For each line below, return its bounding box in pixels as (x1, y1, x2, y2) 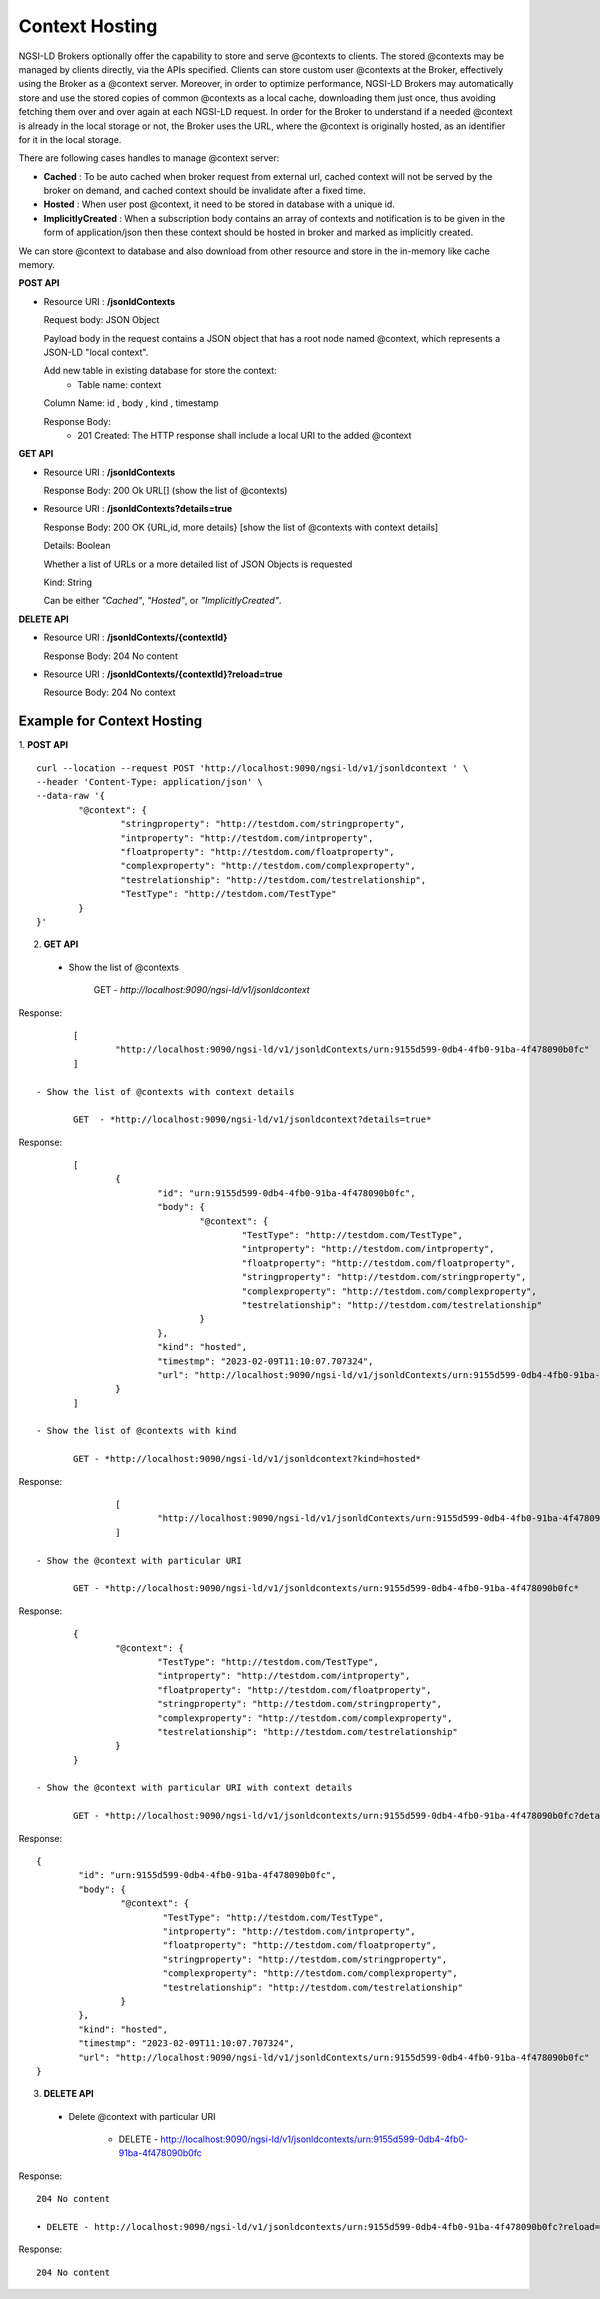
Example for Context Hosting (18, 713, 203, 730)
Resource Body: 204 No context (43, 686, 176, 699)
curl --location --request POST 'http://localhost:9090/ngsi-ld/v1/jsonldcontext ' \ (36, 762, 469, 774)
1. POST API (18, 739, 69, 751)
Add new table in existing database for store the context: (43, 365, 277, 377)
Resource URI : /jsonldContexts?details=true (43, 503, 233, 515)
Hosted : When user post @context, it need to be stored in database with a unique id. (43, 198, 395, 210)
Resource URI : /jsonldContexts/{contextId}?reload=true (43, 668, 284, 680)
